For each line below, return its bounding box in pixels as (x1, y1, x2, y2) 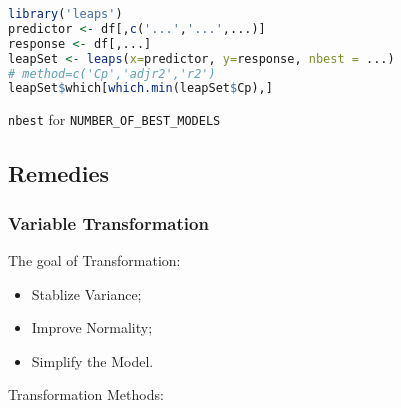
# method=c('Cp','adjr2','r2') (8, 66, 216, 81)
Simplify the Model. (31, 350, 154, 371)
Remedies (8, 158, 110, 189)
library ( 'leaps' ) (8, 7, 123, 21)
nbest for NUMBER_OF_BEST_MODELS (8, 109, 221, 130)
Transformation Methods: (8, 384, 164, 405)
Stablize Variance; (31, 283, 142, 304)
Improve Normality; (31, 317, 153, 338)
